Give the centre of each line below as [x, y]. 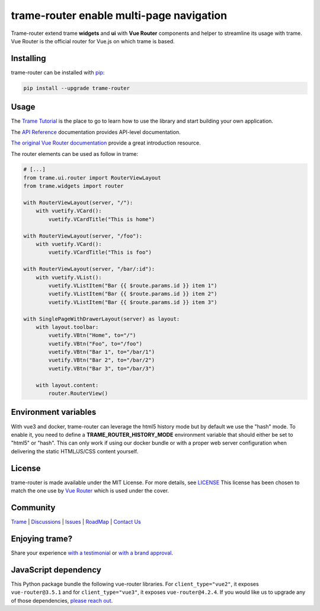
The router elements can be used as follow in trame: [75, 153]
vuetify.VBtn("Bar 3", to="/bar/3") [102, 368]
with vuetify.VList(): [69, 277]
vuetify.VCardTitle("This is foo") [100, 252]
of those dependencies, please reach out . [62, 600]
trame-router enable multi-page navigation [119, 15]
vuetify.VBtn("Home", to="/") [92, 335]
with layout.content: [67, 385]
